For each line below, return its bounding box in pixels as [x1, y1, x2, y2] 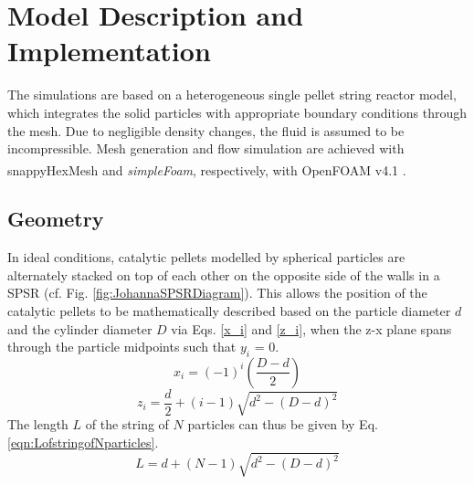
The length [7, 415, 68, 434]
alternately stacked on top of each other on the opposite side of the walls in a [7, 265, 440, 284]
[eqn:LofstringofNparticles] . [7, 432, 159, 451]
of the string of [85, 415, 169, 434]
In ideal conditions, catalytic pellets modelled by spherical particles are [7, 248, 406, 267]
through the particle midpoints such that [7, 337, 237, 356]
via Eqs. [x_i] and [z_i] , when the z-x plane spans [171, 319, 452, 338]
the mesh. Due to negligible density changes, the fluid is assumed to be [7, 121, 405, 140]
